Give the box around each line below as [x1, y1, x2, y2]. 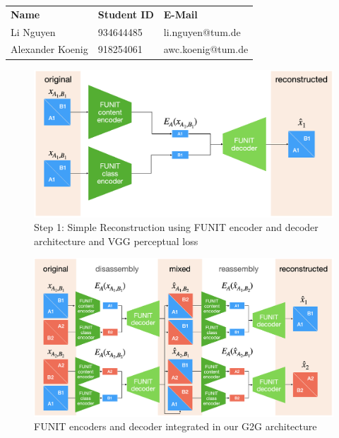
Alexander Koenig [11, 42, 88, 57]
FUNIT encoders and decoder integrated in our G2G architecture [34, 419, 317, 434]
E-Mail [163, 6, 198, 21]
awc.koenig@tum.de [163, 42, 249, 57]
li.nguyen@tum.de [163, 24, 241, 39]
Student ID [97, 6, 154, 21]
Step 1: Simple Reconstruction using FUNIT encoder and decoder [34, 220, 319, 235]
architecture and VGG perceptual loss [34, 233, 198, 248]
